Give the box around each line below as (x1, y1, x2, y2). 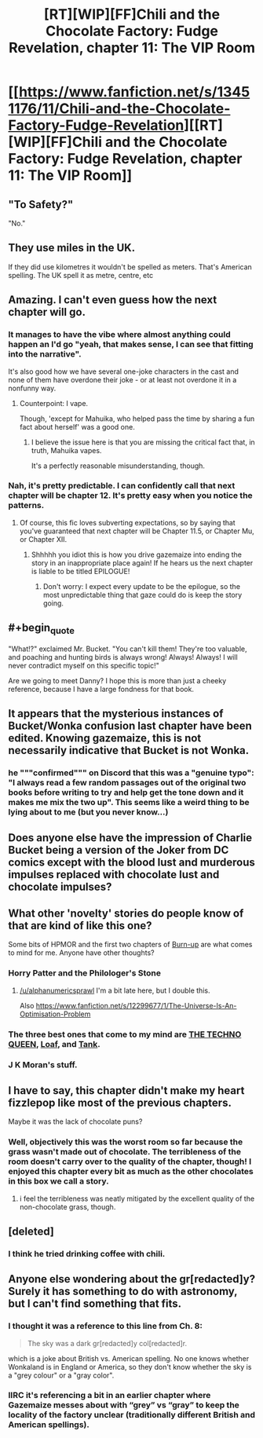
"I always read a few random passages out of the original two (8, 778, 247, 789)
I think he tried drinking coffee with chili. (8, 1248, 166, 1259)
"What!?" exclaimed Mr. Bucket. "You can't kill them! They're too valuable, (8, 644, 247, 653)
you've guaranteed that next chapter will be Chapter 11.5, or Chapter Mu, (19, 526, 255, 536)
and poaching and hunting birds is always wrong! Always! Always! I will (8, 652, 238, 661)
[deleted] (8, 1224, 55, 1238)
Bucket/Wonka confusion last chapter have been (8, 719, 253, 733)
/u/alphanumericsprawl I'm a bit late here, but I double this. (19, 986, 210, 995)
